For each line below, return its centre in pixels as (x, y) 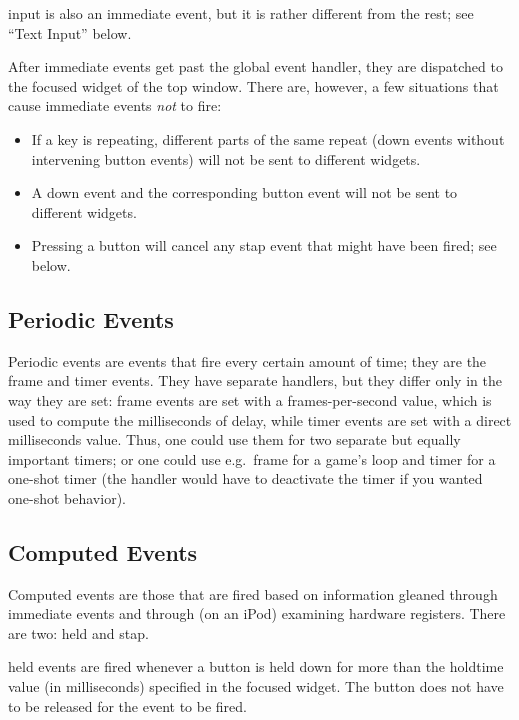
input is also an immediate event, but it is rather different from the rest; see (241, 13)
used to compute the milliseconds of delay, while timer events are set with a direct (260, 419)
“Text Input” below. (70, 32)
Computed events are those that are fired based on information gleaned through (253, 593)
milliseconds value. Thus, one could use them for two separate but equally (234, 439)
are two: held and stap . (78, 632)
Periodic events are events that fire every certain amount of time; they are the (247, 360)
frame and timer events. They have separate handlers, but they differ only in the (255, 380)
